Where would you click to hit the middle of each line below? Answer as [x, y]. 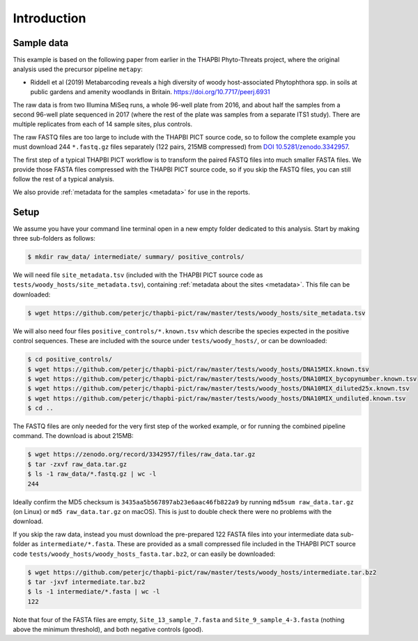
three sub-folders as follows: [54, 239]
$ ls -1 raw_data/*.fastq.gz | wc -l [92, 474]
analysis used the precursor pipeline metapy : [78, 69]
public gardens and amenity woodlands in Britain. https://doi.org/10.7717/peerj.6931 [150, 92]
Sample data [41, 43]
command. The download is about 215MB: [73, 436]
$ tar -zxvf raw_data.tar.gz [77, 464]
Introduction [49, 18]
